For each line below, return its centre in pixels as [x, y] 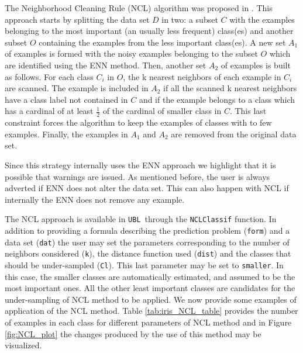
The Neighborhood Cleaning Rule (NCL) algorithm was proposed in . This [139, 8]
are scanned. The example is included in [77, 88]
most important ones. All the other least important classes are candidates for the [150, 288]
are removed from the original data [234, 134]
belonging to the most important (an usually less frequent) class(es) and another [149, 31]
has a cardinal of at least [49, 111]
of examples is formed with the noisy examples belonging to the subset [131, 53]
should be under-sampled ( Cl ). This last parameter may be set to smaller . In [144, 264]
